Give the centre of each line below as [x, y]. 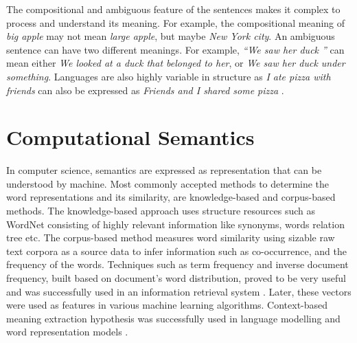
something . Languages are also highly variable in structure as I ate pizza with [169, 76]
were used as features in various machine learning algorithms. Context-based [167, 305]
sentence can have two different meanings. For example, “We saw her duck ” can [175, 49]
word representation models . [67, 332]
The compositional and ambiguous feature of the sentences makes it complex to [173, 9]
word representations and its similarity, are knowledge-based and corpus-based [171, 197]
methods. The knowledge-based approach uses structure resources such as [161, 211]
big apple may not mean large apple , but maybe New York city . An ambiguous [171, 36]
